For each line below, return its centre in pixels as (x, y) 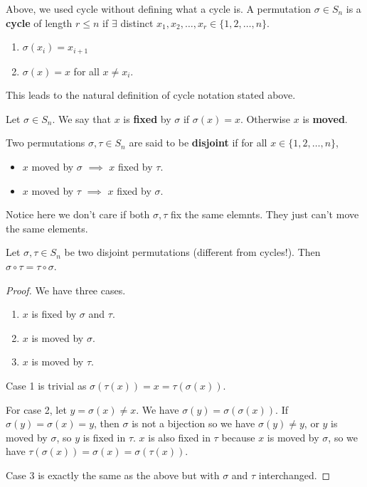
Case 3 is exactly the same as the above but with (113, 475)
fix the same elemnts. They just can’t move (265, 214)
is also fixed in (179, 437)
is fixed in (104, 437)
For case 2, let (36, 409)
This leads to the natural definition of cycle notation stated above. (151, 95)
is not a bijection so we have (193, 423)
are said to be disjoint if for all (198, 143)
